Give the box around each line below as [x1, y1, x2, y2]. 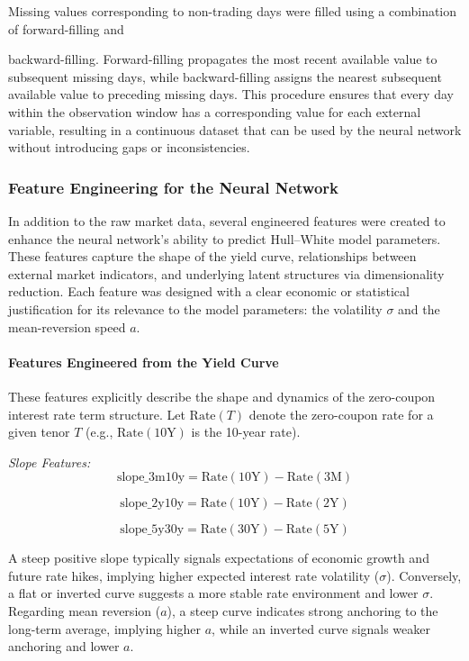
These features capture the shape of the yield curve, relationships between [8, 247, 417, 266]
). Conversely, [386, 566, 462, 584]
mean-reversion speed [8, 317, 126, 336]
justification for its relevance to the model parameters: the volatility [8, 299, 383, 318]
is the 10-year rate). [191, 422, 301, 441]
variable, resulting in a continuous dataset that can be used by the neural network [8, 120, 462, 139]
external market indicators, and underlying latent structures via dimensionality [8, 264, 445, 283]
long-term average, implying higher [8, 619, 202, 638]
